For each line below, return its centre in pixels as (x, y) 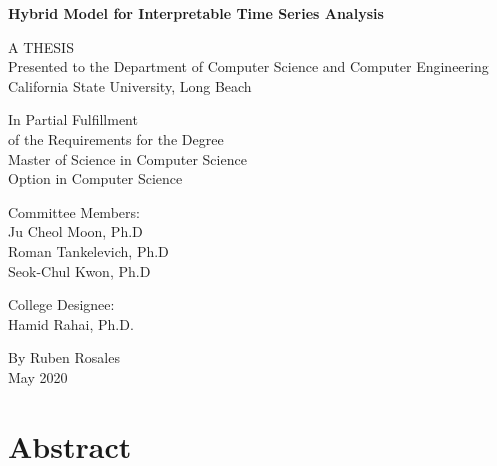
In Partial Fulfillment (73, 119)
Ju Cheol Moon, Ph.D (75, 231)
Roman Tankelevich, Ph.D (88, 250)
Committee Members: (74, 211)
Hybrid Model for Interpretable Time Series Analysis (196, 13)
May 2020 (38, 376)
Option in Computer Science (95, 178)
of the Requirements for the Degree (116, 138)
